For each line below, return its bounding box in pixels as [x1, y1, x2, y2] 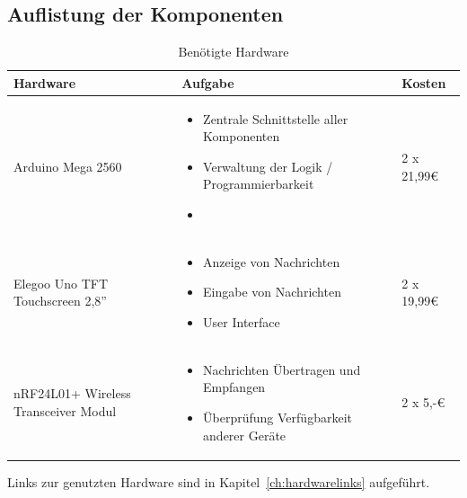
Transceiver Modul [13, 402, 117, 421]
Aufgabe [181, 73, 234, 92]
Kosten [401, 73, 446, 92]
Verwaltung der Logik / [203, 156, 333, 175]
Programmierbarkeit [203, 174, 314, 193]
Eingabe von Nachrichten [203, 282, 341, 301]
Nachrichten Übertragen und [203, 360, 361, 378]
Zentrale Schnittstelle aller [203, 109, 348, 128]
